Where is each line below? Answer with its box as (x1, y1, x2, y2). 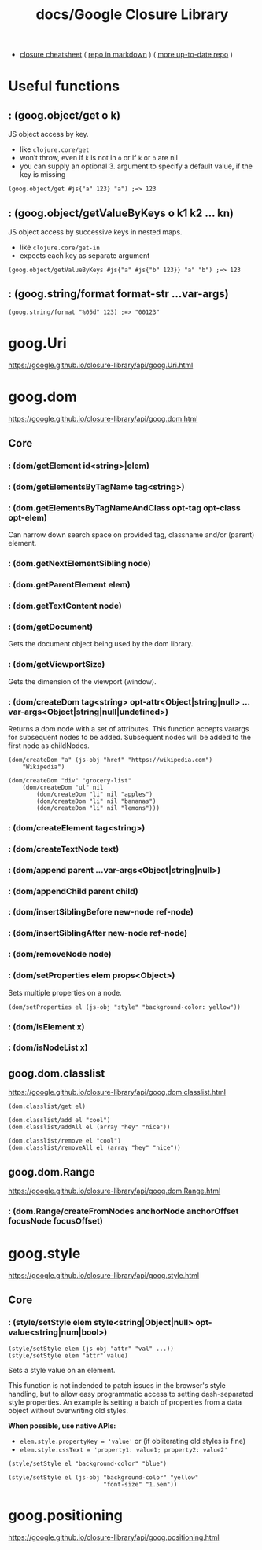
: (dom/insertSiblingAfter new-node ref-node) (8, 928, 187, 939)
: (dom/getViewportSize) (8, 659, 105, 670)
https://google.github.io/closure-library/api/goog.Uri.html (8, 360, 194, 370)
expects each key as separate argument (19, 251, 150, 260)
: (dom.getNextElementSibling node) (8, 558, 151, 569)
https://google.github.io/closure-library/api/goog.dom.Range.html (8, 1186, 221, 1196)
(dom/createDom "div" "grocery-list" (8, 776, 132, 784)
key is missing (19, 170, 66, 179)
